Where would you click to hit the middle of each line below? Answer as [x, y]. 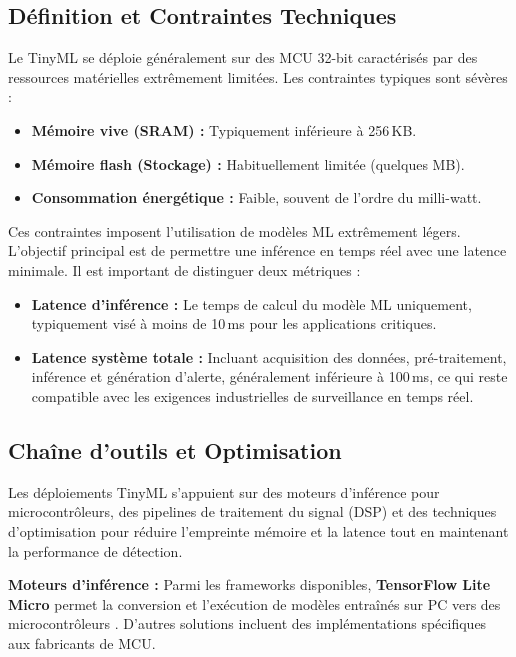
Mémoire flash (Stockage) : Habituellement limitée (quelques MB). [248, 163]
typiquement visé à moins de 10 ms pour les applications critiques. [234, 323]
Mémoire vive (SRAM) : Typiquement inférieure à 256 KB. [224, 129]
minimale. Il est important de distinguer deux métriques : [184, 269]
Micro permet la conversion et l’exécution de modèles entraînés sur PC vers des [254, 603]
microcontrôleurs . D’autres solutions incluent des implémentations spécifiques [247, 623]
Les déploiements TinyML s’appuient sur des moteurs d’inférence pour [224, 491]
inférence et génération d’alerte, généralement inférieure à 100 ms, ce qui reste [269, 376]
